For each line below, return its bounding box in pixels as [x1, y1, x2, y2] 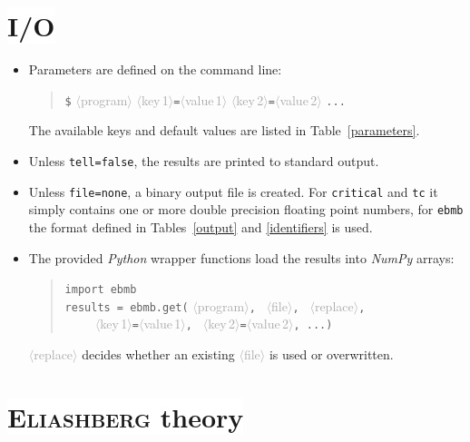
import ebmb [64, 283, 137, 297]
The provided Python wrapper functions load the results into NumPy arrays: [28, 248, 455, 267]
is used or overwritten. [269, 345, 394, 364]
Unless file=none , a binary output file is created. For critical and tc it [28, 182, 438, 201]
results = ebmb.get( [64, 300, 189, 314]
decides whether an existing [82, 345, 235, 364]
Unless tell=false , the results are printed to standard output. [28, 151, 379, 170]
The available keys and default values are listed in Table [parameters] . [28, 121, 420, 140]
